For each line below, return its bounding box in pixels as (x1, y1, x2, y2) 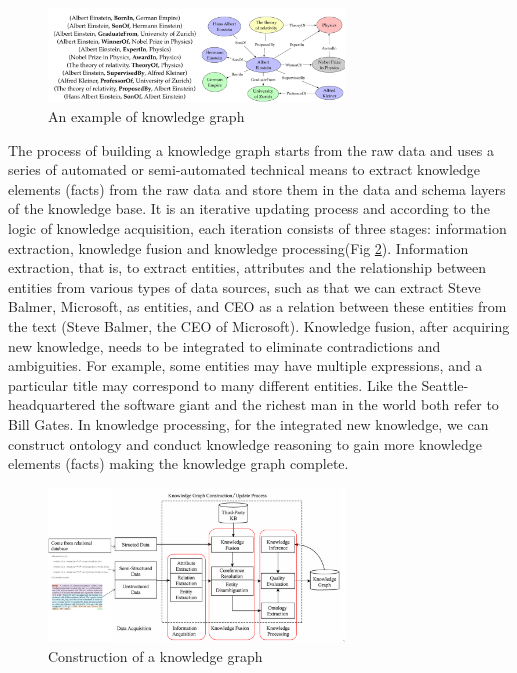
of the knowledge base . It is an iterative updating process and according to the (8, 198, 490, 219)
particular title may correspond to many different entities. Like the (8, 374, 417, 395)
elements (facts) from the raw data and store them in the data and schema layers (8, 178, 506, 199)
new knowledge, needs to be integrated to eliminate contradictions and (8, 335, 441, 356)
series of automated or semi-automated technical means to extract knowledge (8, 159, 481, 180)
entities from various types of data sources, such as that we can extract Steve (8, 276, 481, 297)
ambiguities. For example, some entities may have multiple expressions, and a (8, 355, 483, 376)
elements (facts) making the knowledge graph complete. (8, 453, 349, 474)
